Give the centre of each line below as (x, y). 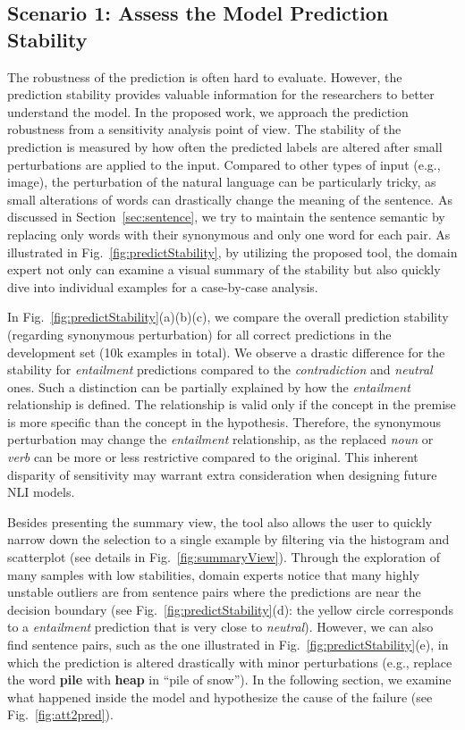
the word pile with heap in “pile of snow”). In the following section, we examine (229, 680)
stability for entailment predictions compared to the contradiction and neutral (220, 369)
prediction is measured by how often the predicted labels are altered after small (225, 146)
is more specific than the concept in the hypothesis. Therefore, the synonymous (224, 421)
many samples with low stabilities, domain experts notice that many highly (213, 574)
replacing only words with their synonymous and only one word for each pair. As (229, 234)
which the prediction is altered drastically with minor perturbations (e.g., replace (230, 662)
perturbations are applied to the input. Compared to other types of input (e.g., (224, 164)
